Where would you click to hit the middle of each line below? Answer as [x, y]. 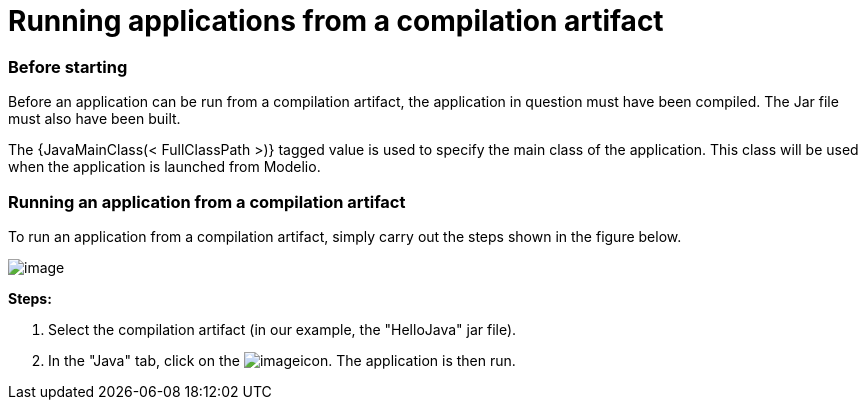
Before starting [68, 66]
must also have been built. [94, 119]
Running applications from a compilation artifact [336, 21]
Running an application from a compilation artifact [207, 201]
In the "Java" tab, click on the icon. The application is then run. [282, 360]
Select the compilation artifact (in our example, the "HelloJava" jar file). [282, 329]
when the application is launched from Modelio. [164, 167]
